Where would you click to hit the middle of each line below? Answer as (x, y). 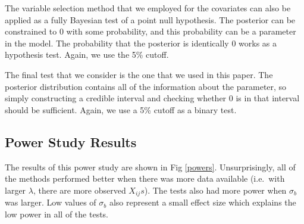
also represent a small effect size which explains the (203, 202)
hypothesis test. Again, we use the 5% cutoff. (87, 55)
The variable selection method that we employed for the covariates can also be (148, 8)
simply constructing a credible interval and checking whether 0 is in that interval (152, 98)
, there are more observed (79, 190)
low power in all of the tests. (57, 214)
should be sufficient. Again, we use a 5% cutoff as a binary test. (121, 109)
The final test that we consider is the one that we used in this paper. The (139, 74)
